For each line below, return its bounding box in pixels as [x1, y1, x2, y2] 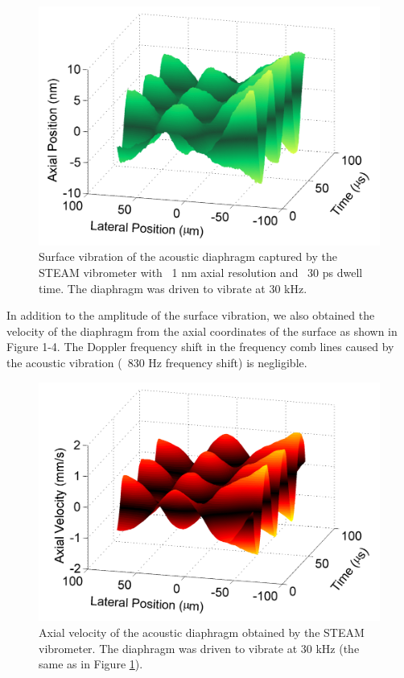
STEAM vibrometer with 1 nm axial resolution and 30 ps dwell [39, 263, 363, 280]
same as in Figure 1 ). [39, 655, 143, 672]
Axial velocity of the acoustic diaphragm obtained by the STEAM [39, 623, 365, 640]
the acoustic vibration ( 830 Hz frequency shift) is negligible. [6, 353, 307, 370]
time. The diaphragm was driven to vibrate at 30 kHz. [39, 279, 307, 296]
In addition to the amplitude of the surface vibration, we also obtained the [6, 307, 375, 324]
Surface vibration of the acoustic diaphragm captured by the [39, 248, 337, 265]
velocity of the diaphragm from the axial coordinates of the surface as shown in [6, 322, 398, 339]
